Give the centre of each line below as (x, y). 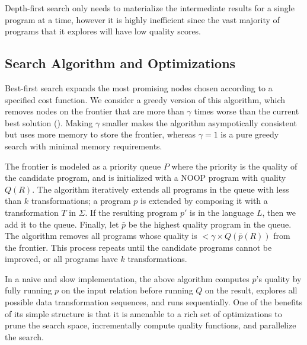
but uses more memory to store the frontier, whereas (100, 134)
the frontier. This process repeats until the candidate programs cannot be (138, 247)
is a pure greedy (250, 134)
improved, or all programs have (61, 259)
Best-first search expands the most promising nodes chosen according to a (139, 87)
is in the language (222, 212)
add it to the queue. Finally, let (62, 224)
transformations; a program (81, 201)
